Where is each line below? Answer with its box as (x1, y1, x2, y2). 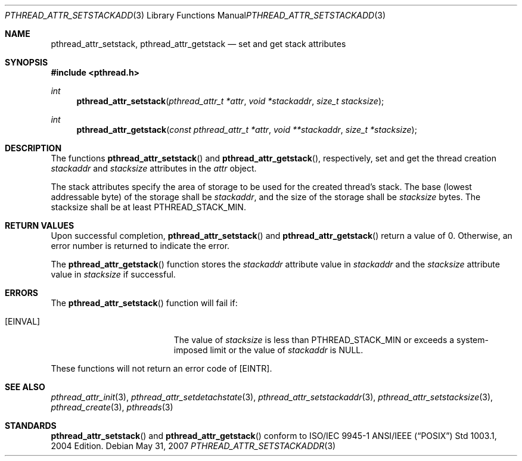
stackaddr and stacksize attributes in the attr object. (51, 163, 257, 173)
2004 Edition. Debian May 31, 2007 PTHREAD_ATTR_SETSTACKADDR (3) (51, 441, 336, 451)
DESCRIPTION (5, 143, 62, 153)
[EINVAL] (5, 316, 41, 326)
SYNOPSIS (5, 57, 48, 67)
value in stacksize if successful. (51, 269, 176, 279)
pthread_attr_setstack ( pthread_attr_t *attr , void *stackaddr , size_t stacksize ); (76, 96, 384, 106)
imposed (173, 345, 208, 355)
